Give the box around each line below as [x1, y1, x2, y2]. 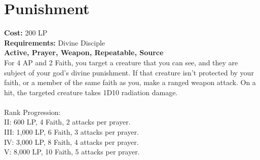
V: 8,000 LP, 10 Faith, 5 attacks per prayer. [4, 146, 140, 157]
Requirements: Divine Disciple [4, 37, 105, 48]
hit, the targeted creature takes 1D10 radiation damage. [4, 87, 178, 97]
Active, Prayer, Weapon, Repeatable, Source [4, 47, 164, 58]
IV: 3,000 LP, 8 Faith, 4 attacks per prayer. [4, 136, 139, 147]
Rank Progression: [4, 106, 61, 117]
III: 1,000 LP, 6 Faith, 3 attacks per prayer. [4, 127, 139, 137]
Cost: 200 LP [4, 27, 48, 38]
